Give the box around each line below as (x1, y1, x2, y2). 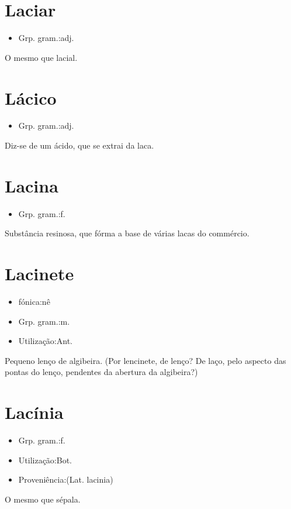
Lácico (5, 85, 57, 109)
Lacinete (5, 262, 74, 286)
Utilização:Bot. (18, 453, 72, 466)
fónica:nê (18, 295, 50, 308)
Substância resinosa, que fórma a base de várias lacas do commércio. (5, 227, 250, 239)
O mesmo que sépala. (5, 493, 81, 505)
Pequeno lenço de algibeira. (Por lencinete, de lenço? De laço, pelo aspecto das (5, 354, 286, 366)
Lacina (5, 173, 58, 197)
